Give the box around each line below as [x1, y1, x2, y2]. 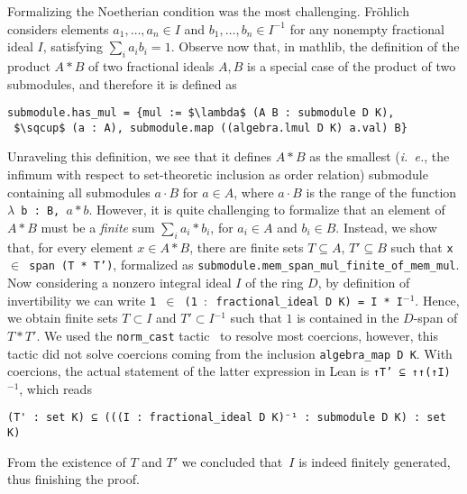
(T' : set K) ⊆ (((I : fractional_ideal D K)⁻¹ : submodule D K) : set [7, 411, 446, 425]
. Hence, [415, 290, 460, 309]
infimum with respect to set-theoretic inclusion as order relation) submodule [7, 165, 428, 184]
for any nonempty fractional [289, 19, 444, 38]
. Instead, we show [335, 217, 437, 236]
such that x [390, 237, 453, 256]
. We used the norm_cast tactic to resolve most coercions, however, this [36, 325, 438, 344]
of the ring [245, 273, 304, 292]
